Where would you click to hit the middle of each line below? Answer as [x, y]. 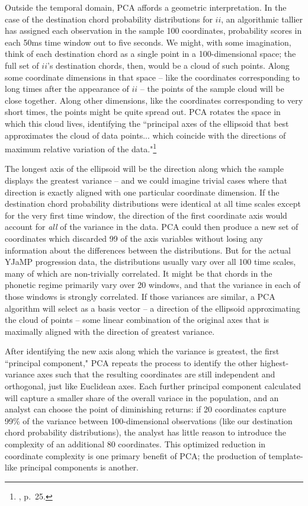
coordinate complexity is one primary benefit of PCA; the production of [135, 455]
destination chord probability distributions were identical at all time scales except [153, 204]
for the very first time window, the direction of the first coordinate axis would [146, 215]
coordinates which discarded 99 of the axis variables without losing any [134, 238]
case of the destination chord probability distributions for [109, 19]
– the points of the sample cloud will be [212, 89]
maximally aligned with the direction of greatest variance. [110, 331]
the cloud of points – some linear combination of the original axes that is [137, 320]
